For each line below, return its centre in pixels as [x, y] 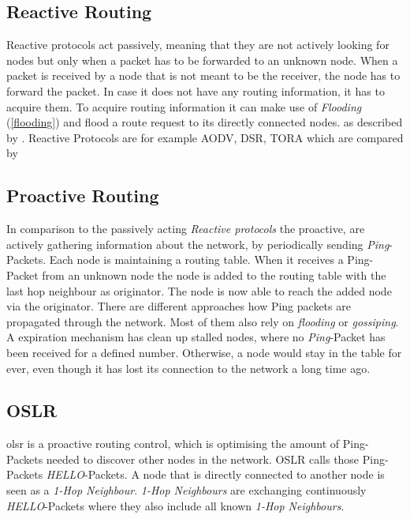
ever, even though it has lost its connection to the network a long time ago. [188, 368]
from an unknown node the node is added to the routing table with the [214, 275]
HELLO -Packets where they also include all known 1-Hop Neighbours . [175, 505]
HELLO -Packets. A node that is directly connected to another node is [215, 474]
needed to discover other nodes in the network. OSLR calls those [203, 459]
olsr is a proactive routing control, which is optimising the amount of [173, 444]
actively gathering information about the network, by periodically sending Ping [198, 244]
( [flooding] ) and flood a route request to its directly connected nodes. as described [205, 122]
